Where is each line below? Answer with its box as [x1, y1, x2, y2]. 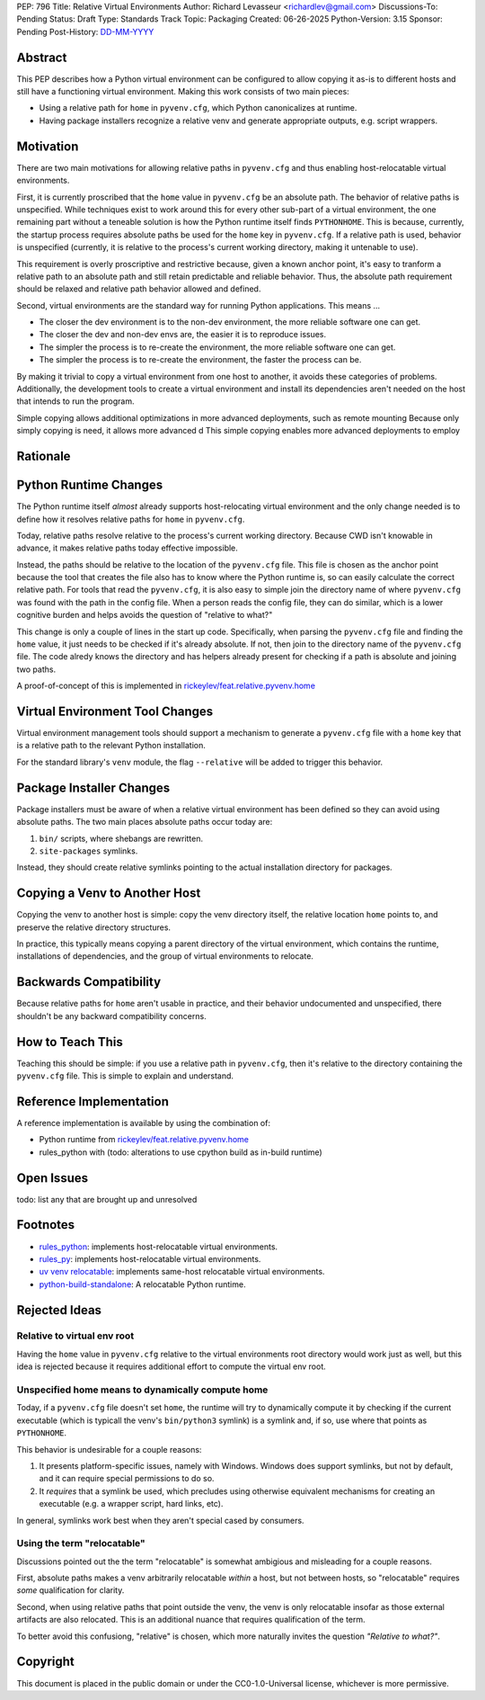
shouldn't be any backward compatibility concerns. [16, 1010, 207, 1021]
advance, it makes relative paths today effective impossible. [16, 542, 238, 553]
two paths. [16, 664, 57, 675]
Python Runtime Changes [16, 478, 163, 493]
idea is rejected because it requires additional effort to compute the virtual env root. [16, 1361, 327, 1372]
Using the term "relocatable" [16, 1537, 145, 1550]
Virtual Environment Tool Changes [16, 704, 214, 719]
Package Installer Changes [16, 780, 171, 795]
